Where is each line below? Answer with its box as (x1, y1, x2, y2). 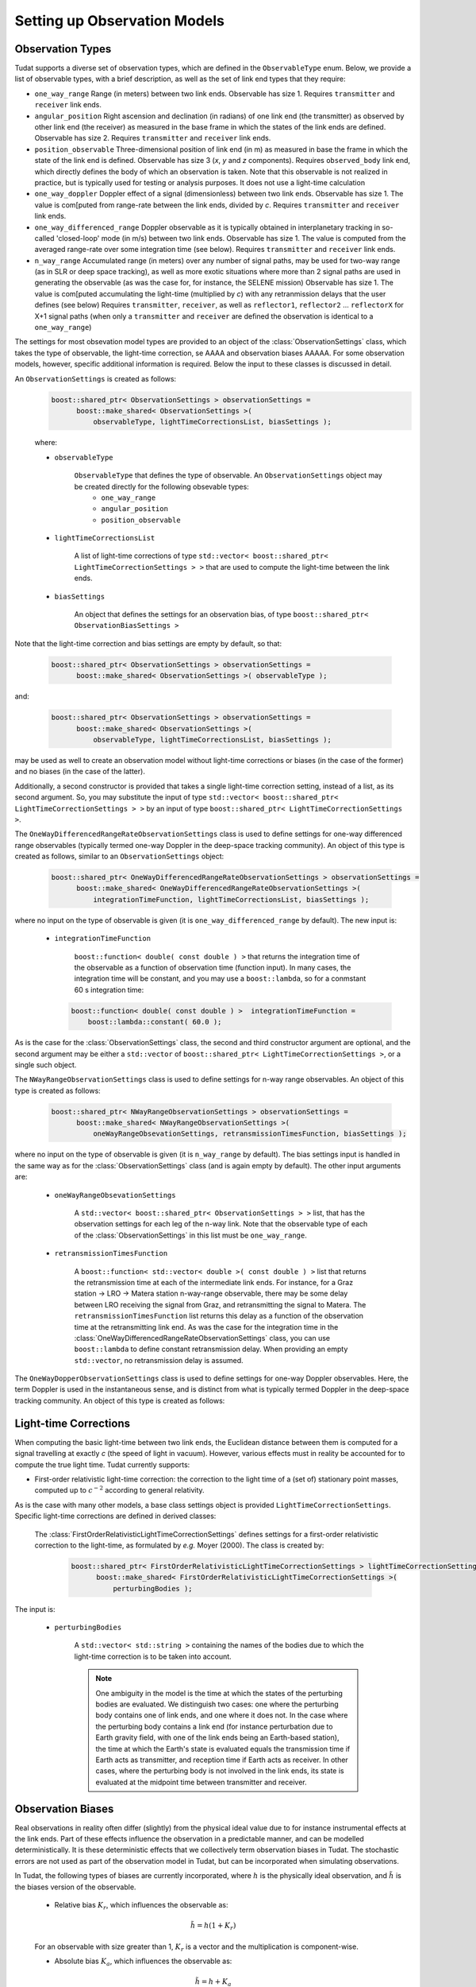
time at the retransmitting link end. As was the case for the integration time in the (74, 1322, 339, 1331)
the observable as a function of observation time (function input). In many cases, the (74, 963, 351, 972)
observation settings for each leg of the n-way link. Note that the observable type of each (74, 1219, 368, 1229)
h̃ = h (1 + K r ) (190, 1921, 236, 1931)
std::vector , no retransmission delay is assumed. (74, 1355, 244, 1365)
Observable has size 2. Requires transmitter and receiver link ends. (34, 134, 271, 143)
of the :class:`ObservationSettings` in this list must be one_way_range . (74, 1230, 307, 1240)
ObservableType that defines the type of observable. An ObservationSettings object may (74, 471, 382, 480)
